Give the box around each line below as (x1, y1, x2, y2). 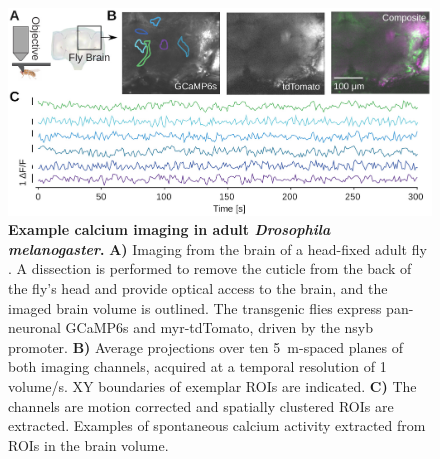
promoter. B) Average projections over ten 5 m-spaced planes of (8, 336, 403, 357)
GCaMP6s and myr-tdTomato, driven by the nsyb (65, 317, 373, 338)
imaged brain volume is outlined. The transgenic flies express (8, 297, 382, 318)
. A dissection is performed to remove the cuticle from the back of (8, 258, 412, 279)
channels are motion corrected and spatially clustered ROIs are (8, 395, 394, 416)
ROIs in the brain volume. (8, 434, 169, 455)
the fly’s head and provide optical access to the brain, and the (8, 278, 388, 299)
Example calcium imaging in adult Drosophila (8, 219, 331, 240)
